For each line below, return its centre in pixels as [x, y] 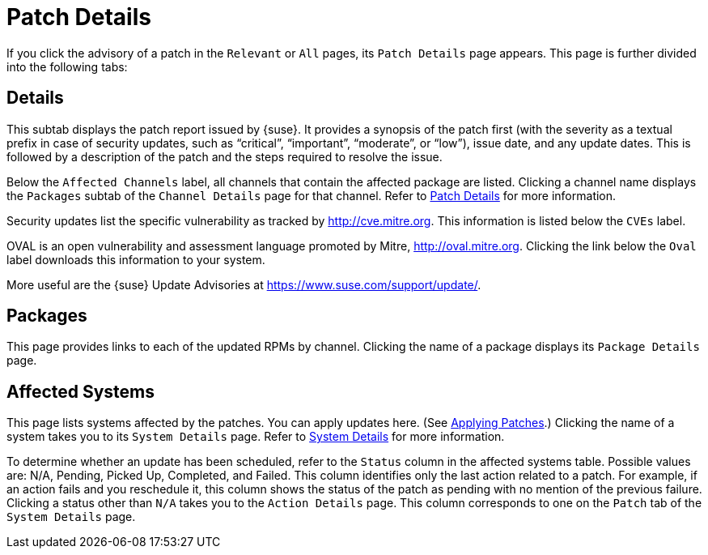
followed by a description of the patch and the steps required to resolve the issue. [225, 156]
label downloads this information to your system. [136, 259]
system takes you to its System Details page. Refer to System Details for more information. [256, 437]
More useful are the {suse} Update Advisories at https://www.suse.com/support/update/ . [244, 284]
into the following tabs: [67, 66]
